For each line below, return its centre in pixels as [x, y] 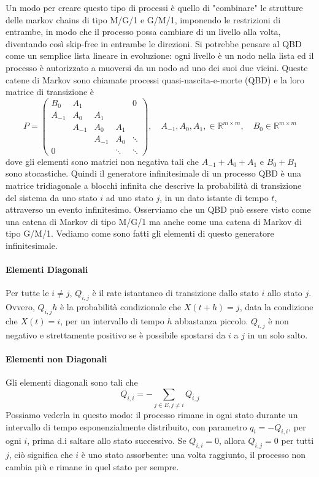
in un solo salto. [278, 334]
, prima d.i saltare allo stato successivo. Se [107, 441]
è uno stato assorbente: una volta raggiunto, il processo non [194, 455]
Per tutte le [27, 293]
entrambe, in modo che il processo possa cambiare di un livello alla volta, [143, 32]
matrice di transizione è [50, 92]
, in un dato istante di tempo [214, 197]
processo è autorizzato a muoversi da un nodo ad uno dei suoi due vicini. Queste [157, 67]
